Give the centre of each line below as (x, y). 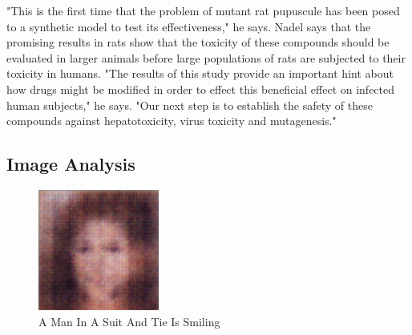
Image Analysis (71, 164)
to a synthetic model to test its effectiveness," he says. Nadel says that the (189, 26)
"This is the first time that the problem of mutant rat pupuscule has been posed (203, 10)
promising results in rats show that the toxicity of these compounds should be (198, 42)
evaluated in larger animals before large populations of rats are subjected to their (206, 57)
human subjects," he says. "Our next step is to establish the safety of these (190, 105)
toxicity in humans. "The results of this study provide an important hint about (200, 73)
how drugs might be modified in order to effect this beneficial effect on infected (201, 89)
